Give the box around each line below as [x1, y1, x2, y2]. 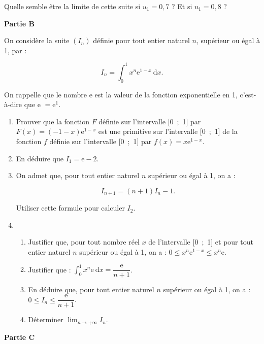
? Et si [172, 1, 192, 11]
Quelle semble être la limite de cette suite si [4, 1, 141, 11]
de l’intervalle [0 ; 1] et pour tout [148, 236, 253, 247]
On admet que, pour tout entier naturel [16, 170, 140, 181]
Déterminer [28, 314, 63, 325]
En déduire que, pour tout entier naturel [28, 284, 154, 294]
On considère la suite [4, 35, 70, 46]
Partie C [4, 331, 35, 342]
